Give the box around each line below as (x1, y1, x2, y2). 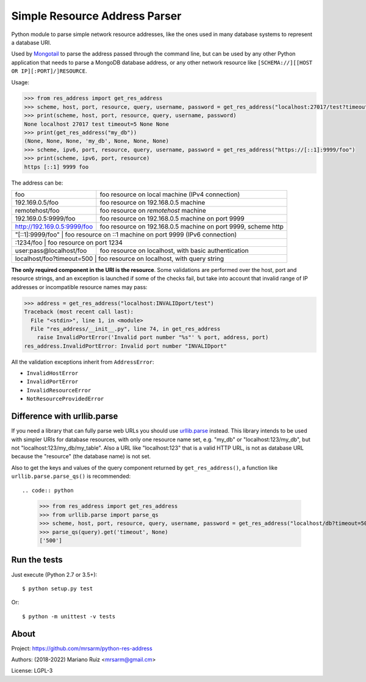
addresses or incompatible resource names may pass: (11, 283, 148, 290)
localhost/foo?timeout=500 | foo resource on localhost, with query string (15, 254, 224, 263)
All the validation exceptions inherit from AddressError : (11, 358, 155, 365)
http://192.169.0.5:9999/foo (15, 222, 93, 230)
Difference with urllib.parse (11, 411, 118, 422)
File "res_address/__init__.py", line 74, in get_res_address (30, 325, 221, 332)
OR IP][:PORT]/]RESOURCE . (11, 67, 87, 75)
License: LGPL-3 (11, 667, 53, 675)
